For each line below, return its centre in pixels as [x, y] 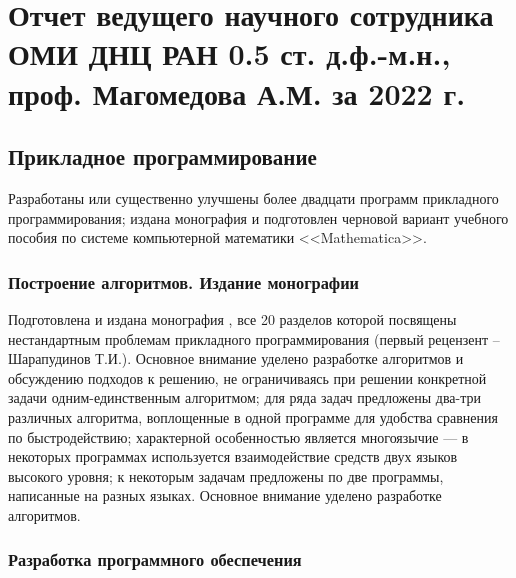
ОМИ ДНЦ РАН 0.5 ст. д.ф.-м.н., [229, 53]
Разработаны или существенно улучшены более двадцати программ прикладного [253, 197]
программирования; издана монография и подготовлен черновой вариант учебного [258, 217]
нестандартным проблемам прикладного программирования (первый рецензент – [254, 338]
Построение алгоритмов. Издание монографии [184, 281]
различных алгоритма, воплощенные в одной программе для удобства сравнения [253, 416]
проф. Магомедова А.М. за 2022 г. [237, 92]
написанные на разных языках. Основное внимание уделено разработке [225, 495]
